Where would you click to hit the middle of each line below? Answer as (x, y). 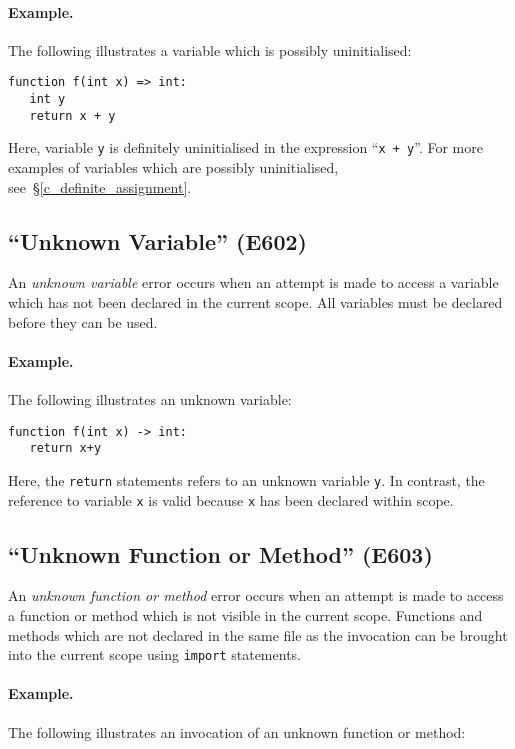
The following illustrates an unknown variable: (150, 398)
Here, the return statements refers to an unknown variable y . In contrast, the (246, 479)
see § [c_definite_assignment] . (100, 186)
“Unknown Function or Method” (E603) (220, 553)
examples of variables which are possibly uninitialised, (173, 167)
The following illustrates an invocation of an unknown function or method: (237, 731)
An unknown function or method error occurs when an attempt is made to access (256, 595)
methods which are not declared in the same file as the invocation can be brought (258, 634)
